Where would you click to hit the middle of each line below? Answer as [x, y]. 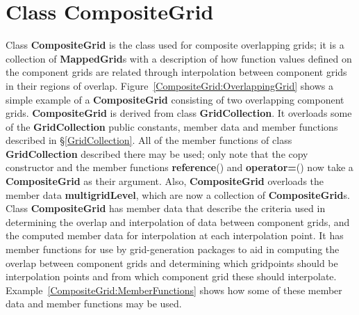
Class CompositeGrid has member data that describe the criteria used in [166, 208]
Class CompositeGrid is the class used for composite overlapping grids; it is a [175, 45]
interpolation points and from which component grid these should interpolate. [171, 276]
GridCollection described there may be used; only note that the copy [157, 153]
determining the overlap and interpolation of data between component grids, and [178, 221]
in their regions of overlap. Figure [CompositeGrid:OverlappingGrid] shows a [169, 85]
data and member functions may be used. [94, 304]
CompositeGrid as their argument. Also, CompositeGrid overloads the [165, 181]
